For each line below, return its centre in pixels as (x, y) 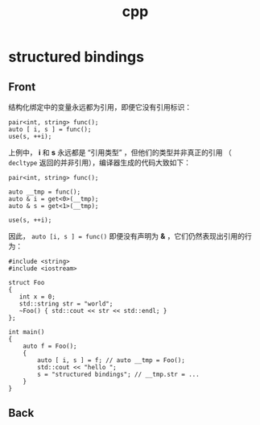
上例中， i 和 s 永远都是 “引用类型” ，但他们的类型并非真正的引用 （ (120, 152)
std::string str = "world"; (66, 304)
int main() (27, 332)
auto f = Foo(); (50, 346)
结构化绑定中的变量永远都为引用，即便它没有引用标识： (100, 107)
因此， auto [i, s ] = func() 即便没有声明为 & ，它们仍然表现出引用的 (127, 236)
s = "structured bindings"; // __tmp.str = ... (118, 374)
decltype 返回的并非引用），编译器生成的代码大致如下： (100, 162)
